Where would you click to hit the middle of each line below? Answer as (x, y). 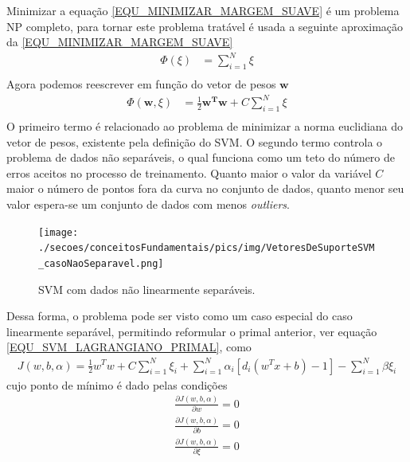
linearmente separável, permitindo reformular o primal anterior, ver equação (192, 331)
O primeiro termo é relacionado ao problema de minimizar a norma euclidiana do (205, 126)
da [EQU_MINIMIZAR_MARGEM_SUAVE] (120, 42)
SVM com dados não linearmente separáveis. (147, 289)
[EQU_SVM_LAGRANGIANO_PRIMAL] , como (129, 347)
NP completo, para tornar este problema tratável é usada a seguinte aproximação (205, 26)
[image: (59, 232)
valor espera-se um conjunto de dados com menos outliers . (148, 204)
